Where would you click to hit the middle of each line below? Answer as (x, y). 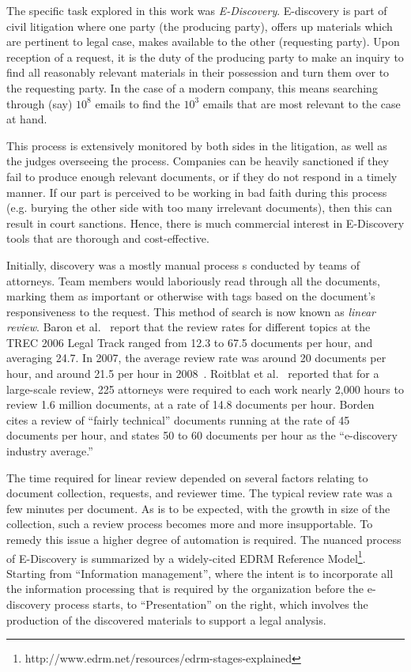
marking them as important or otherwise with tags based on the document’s (191, 296)
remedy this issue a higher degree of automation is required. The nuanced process (204, 539)
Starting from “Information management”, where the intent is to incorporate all (200, 573)
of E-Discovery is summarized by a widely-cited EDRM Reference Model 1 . (186, 557)
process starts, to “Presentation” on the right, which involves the (211, 604)
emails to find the (138, 103)
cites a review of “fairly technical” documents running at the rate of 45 (178, 419)
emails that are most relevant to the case (302, 103)
